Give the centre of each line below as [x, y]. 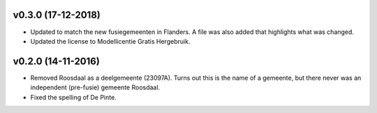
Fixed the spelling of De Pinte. [73, 97]
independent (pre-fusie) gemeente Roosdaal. [95, 87]
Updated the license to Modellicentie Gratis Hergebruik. [110, 41]
